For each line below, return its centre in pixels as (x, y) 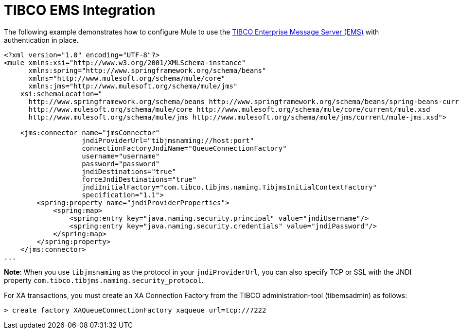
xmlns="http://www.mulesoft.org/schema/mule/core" (127, 78)
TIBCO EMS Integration (80, 10)
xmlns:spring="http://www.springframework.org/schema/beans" (147, 70)
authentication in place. (41, 40)
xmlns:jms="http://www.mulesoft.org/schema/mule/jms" (133, 86)
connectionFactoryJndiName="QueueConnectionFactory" (184, 148)
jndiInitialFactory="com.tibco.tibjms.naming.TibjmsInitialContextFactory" (229, 187)
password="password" (121, 164)
